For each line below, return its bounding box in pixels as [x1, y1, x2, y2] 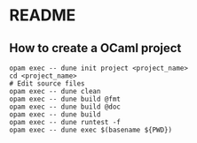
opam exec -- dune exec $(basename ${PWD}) [9, 125, 173, 134]
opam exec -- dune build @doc [9, 102, 122, 111]
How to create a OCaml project [9, 41, 182, 56]
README [9, 5, 76, 26]
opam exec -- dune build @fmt [9, 94, 122, 103]
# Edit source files [9, 79, 86, 88]
